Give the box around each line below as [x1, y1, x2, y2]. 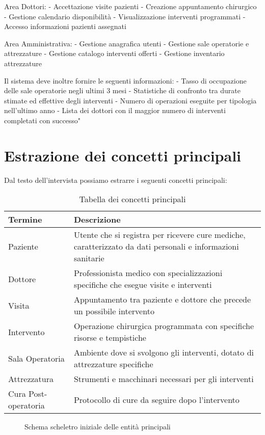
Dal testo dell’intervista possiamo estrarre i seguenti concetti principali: [4, 174, 227, 185]
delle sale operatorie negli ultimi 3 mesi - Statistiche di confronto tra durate [4, 85, 241, 96]
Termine [8, 213, 42, 226]
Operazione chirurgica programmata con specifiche [73, 320, 254, 332]
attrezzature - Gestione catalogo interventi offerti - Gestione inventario [4, 48, 225, 59]
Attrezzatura [8, 373, 54, 385]
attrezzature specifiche [73, 358, 153, 370]
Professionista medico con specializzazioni [73, 267, 223, 279]
